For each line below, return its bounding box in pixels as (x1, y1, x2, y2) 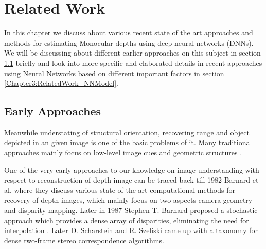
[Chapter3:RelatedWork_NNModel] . (4, 78, 118, 88)
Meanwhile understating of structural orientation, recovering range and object (4, 127, 250, 137)
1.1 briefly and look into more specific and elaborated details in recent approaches (4, 57, 262, 68)
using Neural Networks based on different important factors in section (4, 67, 224, 78)
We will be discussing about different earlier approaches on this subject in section (4, 47, 261, 58)
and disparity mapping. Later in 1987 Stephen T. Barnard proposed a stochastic (4, 205, 258, 216)
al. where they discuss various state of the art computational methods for (4, 184, 235, 195)
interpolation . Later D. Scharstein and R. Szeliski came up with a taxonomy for (4, 225, 258, 236)
